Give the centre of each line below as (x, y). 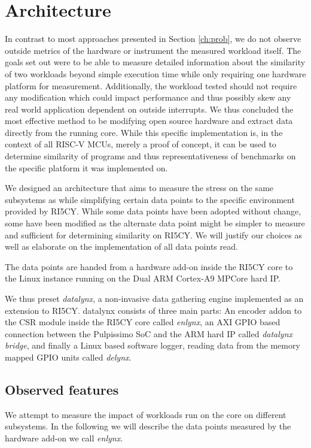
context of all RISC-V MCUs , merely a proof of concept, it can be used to (141, 144)
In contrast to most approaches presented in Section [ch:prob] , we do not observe (153, 39)
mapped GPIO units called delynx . (68, 357)
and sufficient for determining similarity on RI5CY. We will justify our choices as (153, 234)
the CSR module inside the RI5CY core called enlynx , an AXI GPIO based (143, 322)
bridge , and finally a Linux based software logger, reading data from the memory (153, 345)
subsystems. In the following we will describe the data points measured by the (148, 426)
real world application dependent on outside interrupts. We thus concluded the (149, 109)
